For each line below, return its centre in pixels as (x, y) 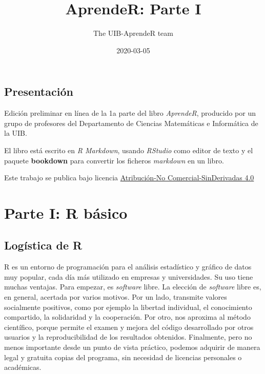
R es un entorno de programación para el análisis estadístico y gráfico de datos (128, 267)
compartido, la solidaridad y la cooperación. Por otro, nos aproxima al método (127, 317)
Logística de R (43, 245)
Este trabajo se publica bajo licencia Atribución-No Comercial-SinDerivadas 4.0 (129, 178)
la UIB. (16, 133)
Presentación (39, 91)
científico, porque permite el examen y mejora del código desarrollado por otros (129, 327)
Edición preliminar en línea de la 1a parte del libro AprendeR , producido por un (130, 113)
